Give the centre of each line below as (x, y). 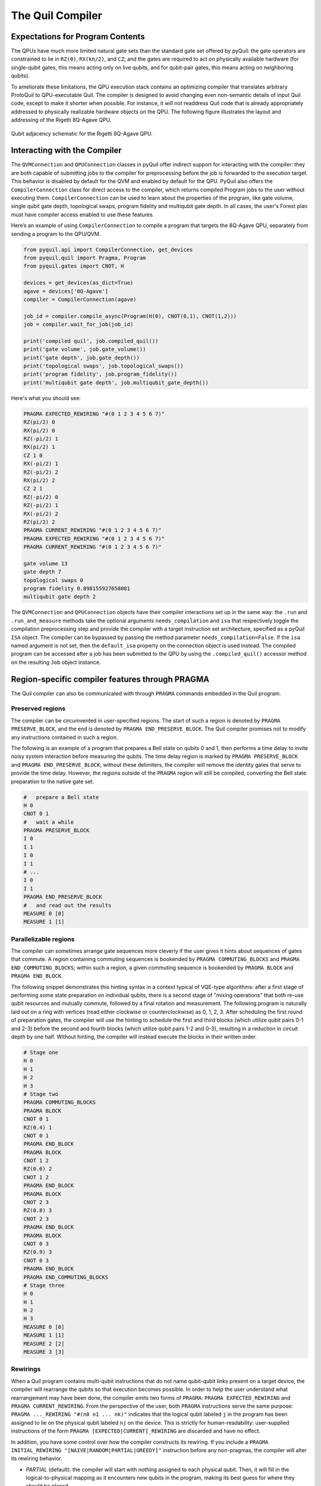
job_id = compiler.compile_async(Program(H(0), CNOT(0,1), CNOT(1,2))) (130, 316)
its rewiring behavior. (37, 1459)
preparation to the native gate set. (53, 781)
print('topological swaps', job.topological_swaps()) (103, 366)
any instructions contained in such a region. (64, 737)
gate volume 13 (45, 563)
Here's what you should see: (46, 398)
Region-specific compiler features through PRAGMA (110, 679)
